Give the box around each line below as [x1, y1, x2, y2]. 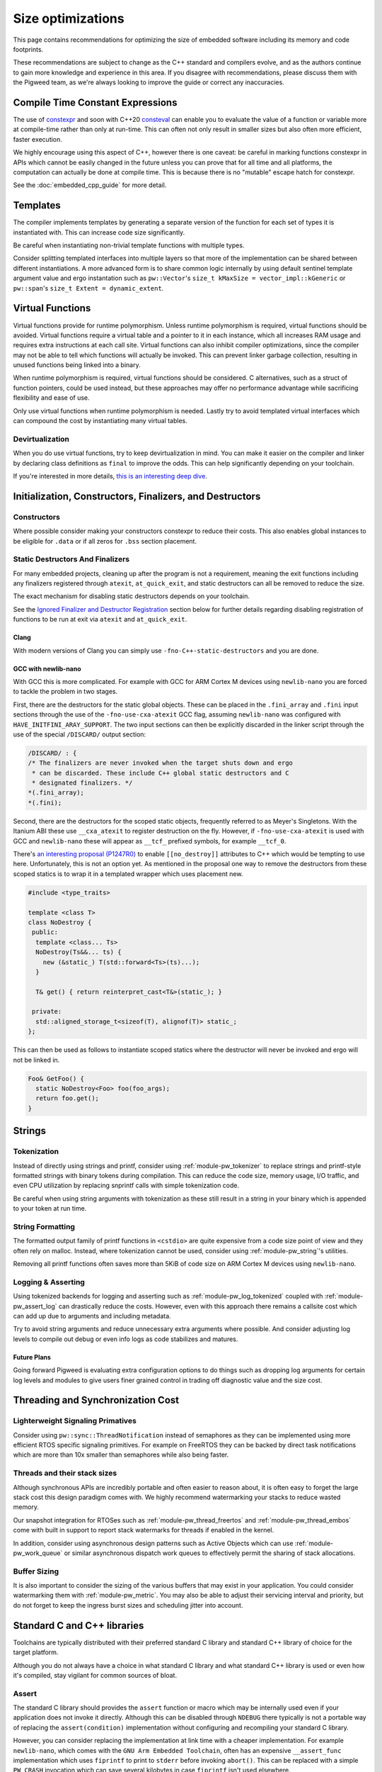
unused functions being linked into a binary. [13, 361, 141, 369]
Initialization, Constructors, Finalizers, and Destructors [13, 490, 261, 503]
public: [32, 929, 59, 936]
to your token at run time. [13, 1204, 87, 1213]
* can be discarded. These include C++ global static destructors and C [32, 769, 289, 777]
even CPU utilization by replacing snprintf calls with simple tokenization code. [13, 1181, 240, 1190]
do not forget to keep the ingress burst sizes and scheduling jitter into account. [13, 1600, 243, 1609]
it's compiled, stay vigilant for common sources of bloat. [13, 1671, 177, 1679]
